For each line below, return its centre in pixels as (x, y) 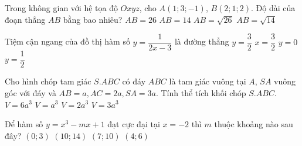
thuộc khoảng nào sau (254, 124)
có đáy (134, 81)
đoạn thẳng (25, 19)
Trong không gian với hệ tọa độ (61, 8)
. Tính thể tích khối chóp (201, 92)
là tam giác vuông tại (208, 81)
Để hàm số (24, 124)
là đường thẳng (202, 41)
